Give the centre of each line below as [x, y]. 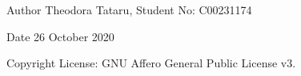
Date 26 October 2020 [60, 36]
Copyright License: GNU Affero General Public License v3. [151, 63]
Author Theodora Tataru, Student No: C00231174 [129, 9]
